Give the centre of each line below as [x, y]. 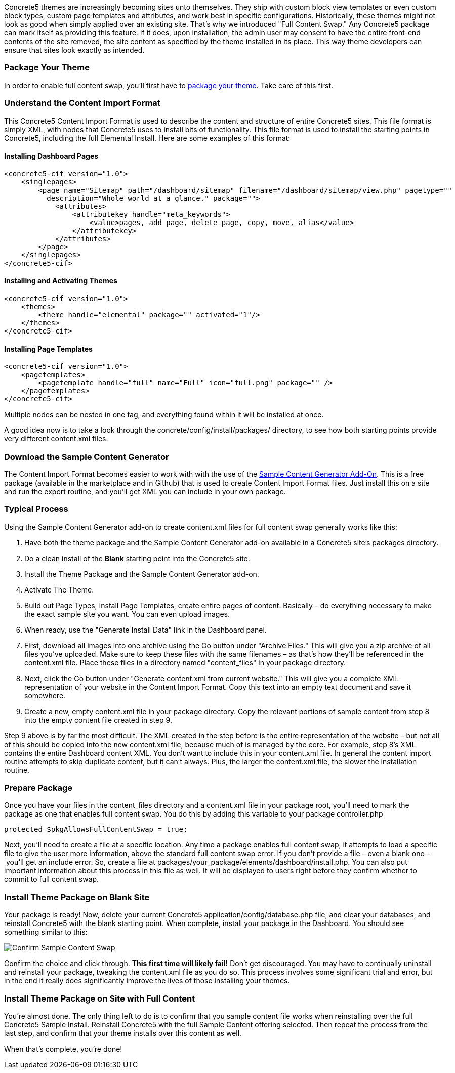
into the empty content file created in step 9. [98, 720]
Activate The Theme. [59, 589]
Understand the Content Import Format [82, 103]
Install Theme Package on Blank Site [77, 897]
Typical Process [36, 509]
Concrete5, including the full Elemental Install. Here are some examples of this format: [147, 138]
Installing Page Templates [48, 349]
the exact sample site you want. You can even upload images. [127, 614]
